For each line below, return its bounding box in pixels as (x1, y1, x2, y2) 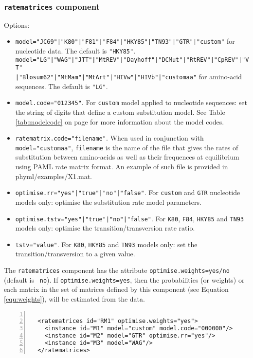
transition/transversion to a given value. (15, 249, 135, 259)
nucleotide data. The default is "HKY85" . (15, 46, 136, 56)
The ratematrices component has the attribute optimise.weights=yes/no (4, 265, 230, 275)
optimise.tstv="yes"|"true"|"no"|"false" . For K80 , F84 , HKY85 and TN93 (15, 213, 244, 223)
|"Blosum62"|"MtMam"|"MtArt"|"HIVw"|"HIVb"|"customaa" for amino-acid (15, 72, 242, 81)
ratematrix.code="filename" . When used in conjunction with (15, 133, 204, 143)
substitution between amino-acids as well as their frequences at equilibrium (15, 152, 239, 162)
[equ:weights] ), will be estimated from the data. (4, 293, 145, 304)
